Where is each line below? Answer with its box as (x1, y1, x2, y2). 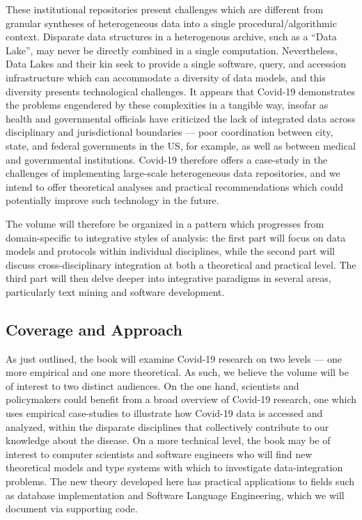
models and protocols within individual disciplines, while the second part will (6, 244, 336, 258)
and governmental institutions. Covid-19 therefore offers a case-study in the (6, 152, 328, 166)
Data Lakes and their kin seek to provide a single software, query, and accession (6, 56, 347, 71)
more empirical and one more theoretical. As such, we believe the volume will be (6, 365, 349, 379)
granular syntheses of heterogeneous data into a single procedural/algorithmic (6, 15, 337, 30)
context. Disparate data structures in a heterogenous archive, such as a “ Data (6, 29, 337, 44)
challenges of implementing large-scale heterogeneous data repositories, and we (6, 166, 340, 180)
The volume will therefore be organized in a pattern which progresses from (6, 216, 324, 230)
